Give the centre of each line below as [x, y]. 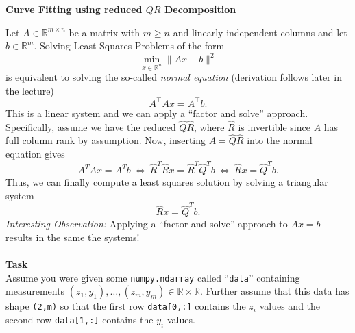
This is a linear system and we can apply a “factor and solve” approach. [157, 113]
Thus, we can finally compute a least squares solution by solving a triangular [167, 182]
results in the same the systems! [73, 237]
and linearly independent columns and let [260, 32]
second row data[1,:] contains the [79, 319]
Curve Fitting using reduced [74, 9]
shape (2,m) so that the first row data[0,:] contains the [126, 306]
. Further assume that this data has [274, 291]
